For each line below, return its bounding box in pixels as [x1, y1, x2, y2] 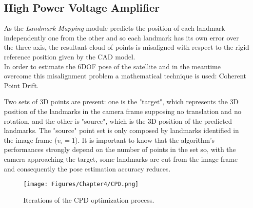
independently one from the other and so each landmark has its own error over [4, 32, 239, 42]
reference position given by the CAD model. [4, 51, 136, 61]
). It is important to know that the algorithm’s [75, 134, 215, 145]
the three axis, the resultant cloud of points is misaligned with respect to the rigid [4, 42, 250, 52]
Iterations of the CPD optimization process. [23, 194, 155, 205]
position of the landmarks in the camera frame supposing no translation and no [4, 106, 242, 116]
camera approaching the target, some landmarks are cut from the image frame [4, 153, 238, 164]
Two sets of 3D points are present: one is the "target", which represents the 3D [4, 96, 239, 107]
